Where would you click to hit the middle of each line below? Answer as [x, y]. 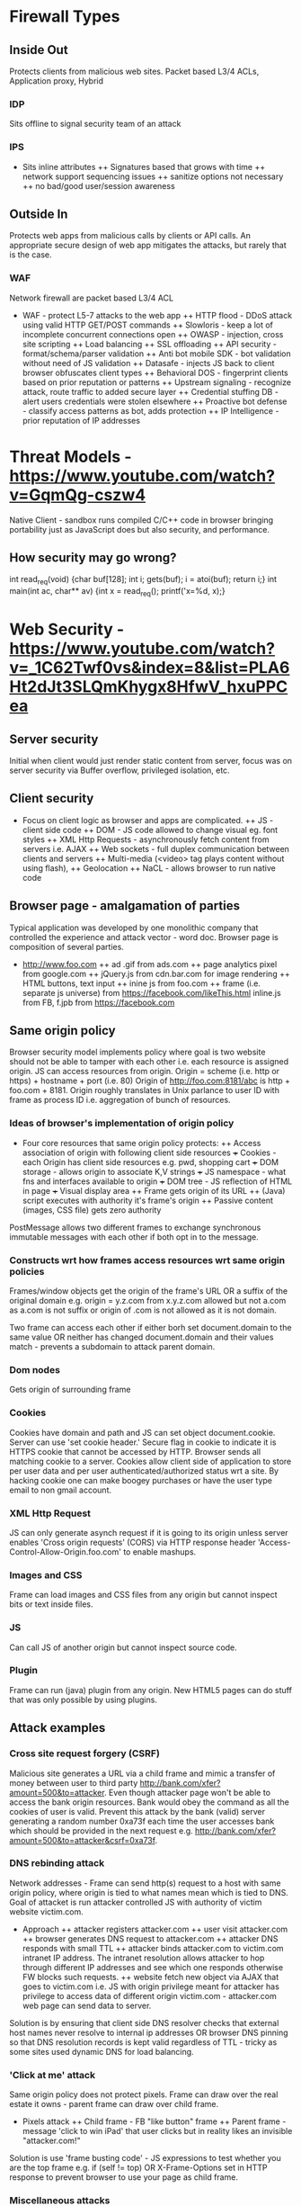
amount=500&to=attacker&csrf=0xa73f [82, 1840]
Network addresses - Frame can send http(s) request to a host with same [145, 1883]
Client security [52, 798]
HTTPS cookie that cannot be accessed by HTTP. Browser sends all [135, 1451]
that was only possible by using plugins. [83, 1699]
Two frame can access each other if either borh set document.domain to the [150, 1328]
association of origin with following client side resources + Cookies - [149, 1152]
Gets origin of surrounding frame [70, 1390]
